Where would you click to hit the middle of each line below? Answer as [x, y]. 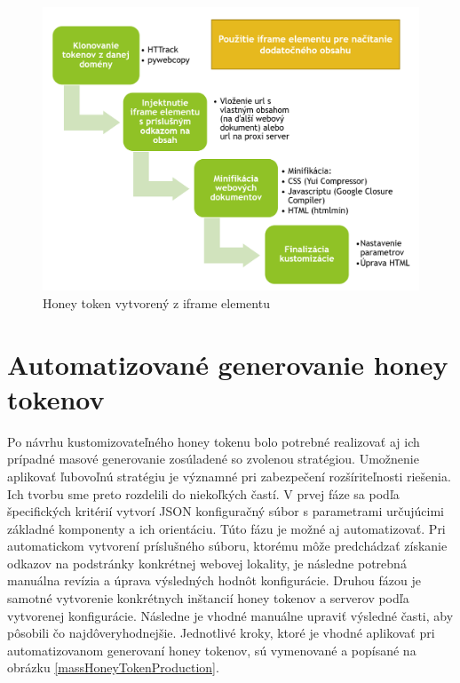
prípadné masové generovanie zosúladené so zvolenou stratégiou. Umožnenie [213, 459]
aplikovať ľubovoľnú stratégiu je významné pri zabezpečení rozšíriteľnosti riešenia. [229, 476]
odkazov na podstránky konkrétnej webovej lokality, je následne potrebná [207, 563]
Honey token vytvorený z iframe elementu [156, 302]
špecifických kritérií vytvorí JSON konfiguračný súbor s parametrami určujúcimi [226, 511]
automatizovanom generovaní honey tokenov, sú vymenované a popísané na [212, 650]
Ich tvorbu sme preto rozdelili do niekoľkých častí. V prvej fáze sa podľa [203, 493]
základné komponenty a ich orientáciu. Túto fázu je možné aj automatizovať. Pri [226, 528]
